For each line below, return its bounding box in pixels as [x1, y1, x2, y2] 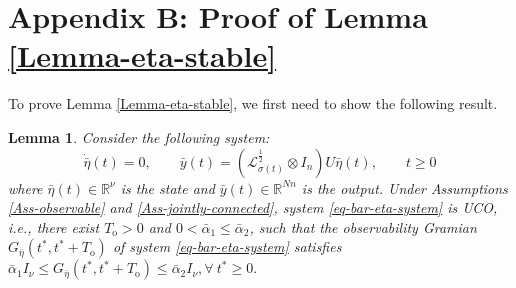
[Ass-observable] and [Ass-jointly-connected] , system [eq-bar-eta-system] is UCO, [8, 197, 498, 218]
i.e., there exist [8, 216, 100, 237]
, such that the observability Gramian [249, 216, 477, 237]
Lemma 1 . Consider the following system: [8, 126, 270, 147]
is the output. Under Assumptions [301, 177, 508, 198]
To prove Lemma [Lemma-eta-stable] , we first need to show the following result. [8, 93, 498, 114]
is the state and [120, 177, 215, 198]
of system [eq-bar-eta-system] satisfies [112, 236, 342, 257]
